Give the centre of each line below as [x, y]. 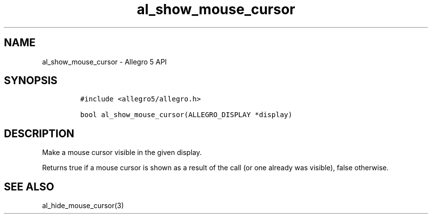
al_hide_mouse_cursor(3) [83, 206]
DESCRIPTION [39, 133]
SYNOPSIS [31, 81]
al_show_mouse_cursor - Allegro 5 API [105, 62]
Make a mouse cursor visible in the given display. [122, 153]
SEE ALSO [29, 187]
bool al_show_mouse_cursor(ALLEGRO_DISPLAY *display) [186, 115]
